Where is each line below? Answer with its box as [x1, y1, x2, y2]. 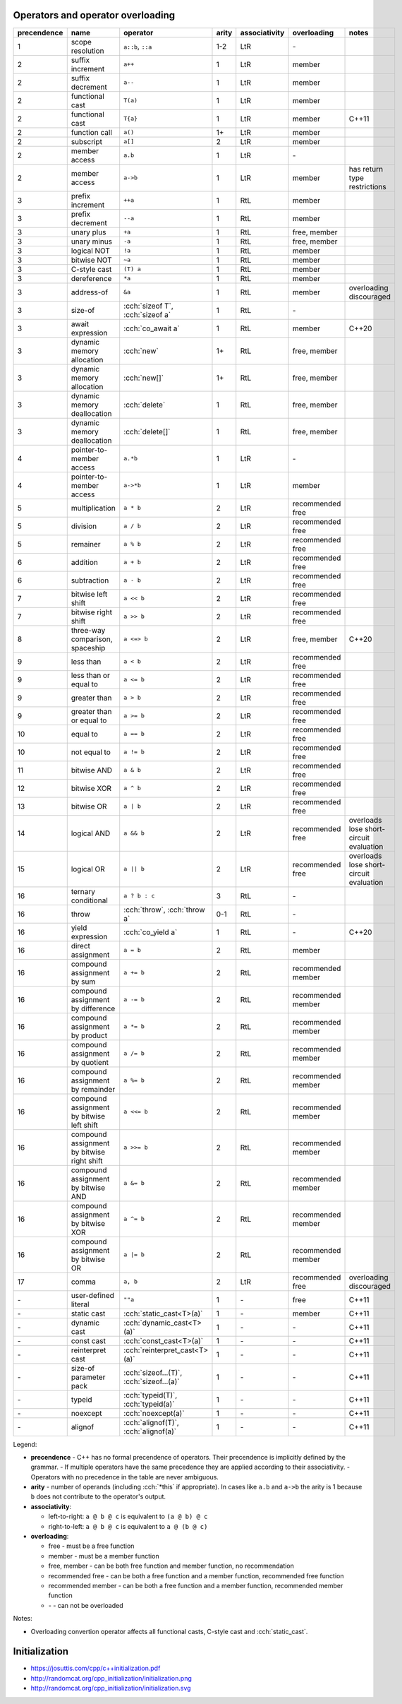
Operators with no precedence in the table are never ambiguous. [30, 1472, 219, 1481]
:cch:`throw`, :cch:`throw [123, 905, 205, 914]
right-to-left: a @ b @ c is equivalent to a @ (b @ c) [48, 1522, 208, 1530]
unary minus [71, 237, 113, 246]
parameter [71, 1372, 106, 1382]
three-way [71, 625, 106, 635]
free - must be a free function [48, 1542, 135, 1550]
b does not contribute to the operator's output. [30, 1492, 166, 1501]
